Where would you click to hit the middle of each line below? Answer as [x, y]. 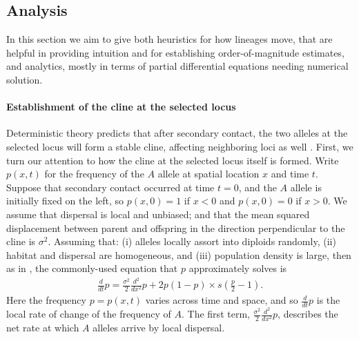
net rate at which [43, 328]
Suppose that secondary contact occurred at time [110, 187]
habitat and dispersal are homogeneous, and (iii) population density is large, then [179, 254]
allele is [306, 187]
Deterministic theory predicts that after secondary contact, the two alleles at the [177, 133]
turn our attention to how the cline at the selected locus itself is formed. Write [173, 160]
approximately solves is [238, 268]
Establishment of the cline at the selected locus [121, 107]
